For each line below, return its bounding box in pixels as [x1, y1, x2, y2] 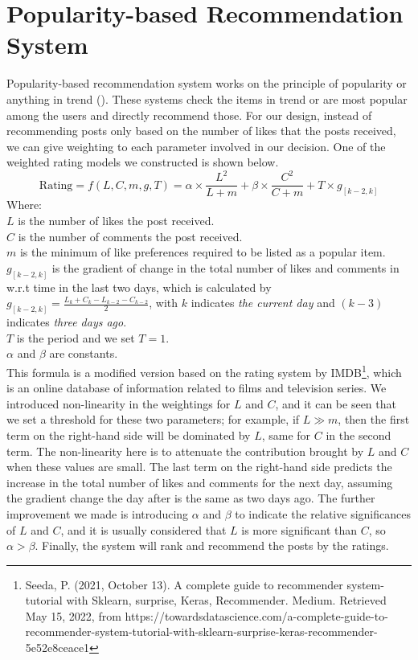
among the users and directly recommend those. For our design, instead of [6, 106, 372, 123]
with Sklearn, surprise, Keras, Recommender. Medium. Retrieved [66, 592, 387, 609]
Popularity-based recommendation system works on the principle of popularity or [6, 75, 407, 92]
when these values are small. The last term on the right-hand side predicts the [6, 458, 392, 475]
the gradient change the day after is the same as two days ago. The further [6, 490, 375, 506]
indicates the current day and [191, 294, 335, 311]
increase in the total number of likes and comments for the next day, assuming [6, 473, 393, 490]
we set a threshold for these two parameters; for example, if [6, 411, 300, 428]
